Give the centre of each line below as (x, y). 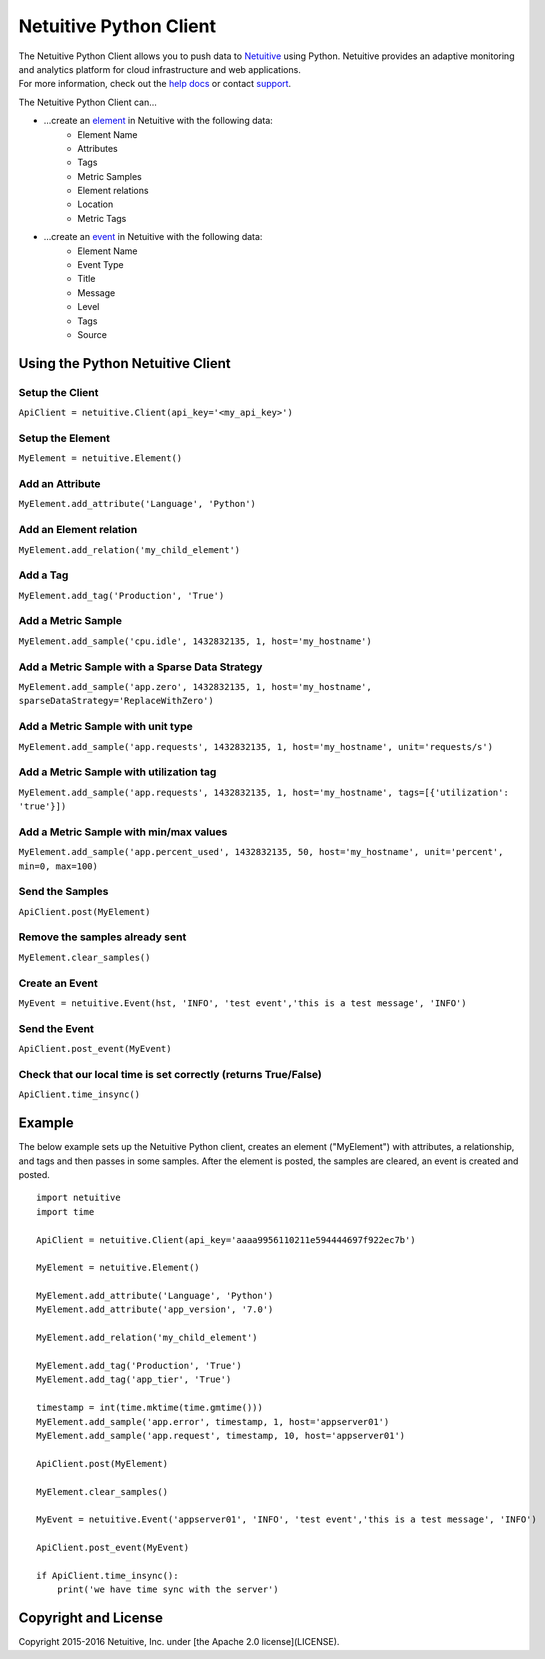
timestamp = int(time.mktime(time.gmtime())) (150, 1408)
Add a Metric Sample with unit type (106, 727)
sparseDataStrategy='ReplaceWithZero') (116, 701)
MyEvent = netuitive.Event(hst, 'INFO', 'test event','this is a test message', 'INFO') (242, 1003)
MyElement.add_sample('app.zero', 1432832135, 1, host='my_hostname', (195, 686)
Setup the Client (58, 392)
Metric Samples (109, 176)
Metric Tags (102, 218)
